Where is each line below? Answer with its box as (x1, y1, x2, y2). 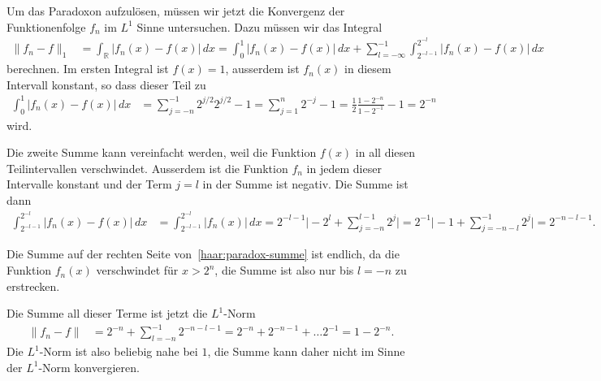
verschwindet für (96, 262, 179, 279)
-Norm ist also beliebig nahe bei (39, 343, 198, 360)
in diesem (344, 60, 391, 77)
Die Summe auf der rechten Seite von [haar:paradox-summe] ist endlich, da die (6, 245, 400, 262)
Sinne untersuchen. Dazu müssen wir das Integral (136, 18, 383, 35)
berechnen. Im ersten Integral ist (6, 60, 169, 77)
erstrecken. (6, 277, 60, 294)
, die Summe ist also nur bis (214, 262, 354, 279)
